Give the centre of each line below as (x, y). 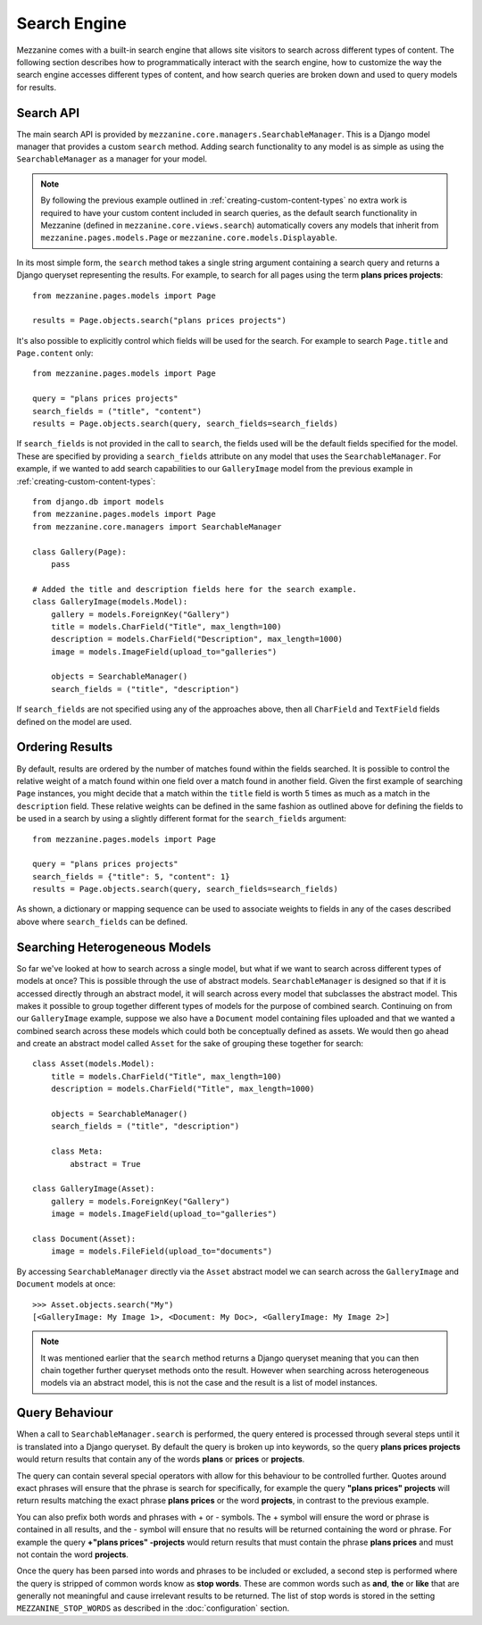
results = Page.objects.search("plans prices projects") (160, 321)
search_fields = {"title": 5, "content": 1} (132, 876)
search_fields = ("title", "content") (117, 411)
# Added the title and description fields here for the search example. (195, 589)
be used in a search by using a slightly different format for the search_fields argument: (182, 819)
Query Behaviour (65, 1413)
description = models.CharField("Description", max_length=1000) (197, 639)
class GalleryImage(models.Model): (110, 602)
